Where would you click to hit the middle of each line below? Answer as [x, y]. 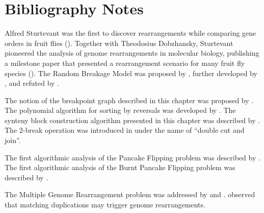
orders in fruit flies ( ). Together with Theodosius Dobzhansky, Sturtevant [119, 43]
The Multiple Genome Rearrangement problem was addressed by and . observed [130, 194]
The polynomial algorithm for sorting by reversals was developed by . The [120, 110]
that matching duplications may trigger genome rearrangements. [105, 205]
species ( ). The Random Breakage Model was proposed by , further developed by [131, 73]
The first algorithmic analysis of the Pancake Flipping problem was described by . [133, 157]
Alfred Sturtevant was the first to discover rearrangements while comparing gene [130, 33]
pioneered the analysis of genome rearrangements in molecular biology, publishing [132, 53]
